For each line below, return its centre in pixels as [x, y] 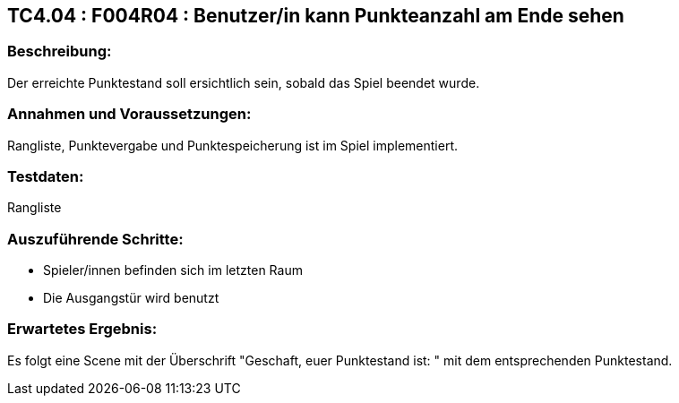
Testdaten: [46, 176]
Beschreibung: [60, 51]
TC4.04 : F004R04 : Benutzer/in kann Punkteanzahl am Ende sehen [316, 16]
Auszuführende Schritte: [95, 239]
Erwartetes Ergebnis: [82, 329]
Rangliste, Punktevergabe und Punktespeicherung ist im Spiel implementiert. [233, 145]
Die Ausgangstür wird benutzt [131, 298]
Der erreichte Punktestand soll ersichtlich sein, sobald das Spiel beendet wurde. [244, 82]
